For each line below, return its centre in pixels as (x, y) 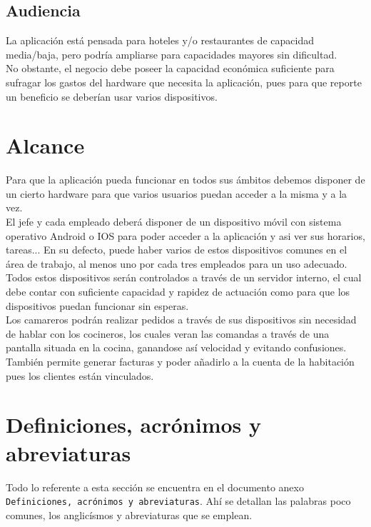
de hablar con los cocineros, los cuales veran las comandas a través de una (168, 333)
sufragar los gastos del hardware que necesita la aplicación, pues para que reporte (184, 82)
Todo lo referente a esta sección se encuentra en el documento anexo (155, 487)
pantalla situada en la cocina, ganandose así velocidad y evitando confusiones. (176, 347)
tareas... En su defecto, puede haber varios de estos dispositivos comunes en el (177, 250)
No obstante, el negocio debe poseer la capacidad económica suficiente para (170, 68)
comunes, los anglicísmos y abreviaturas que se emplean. (129, 515)
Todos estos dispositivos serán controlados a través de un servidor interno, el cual (184, 277)
